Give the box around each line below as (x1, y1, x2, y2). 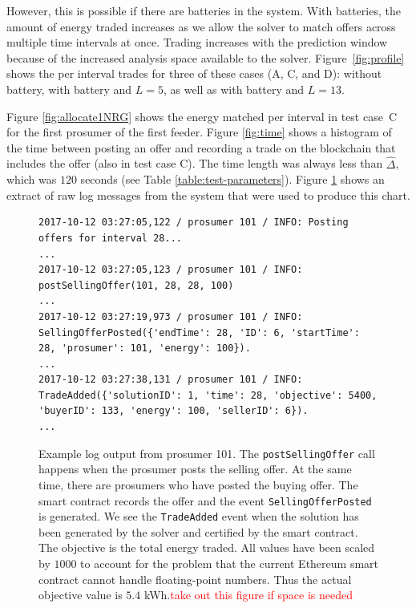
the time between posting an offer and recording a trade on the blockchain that (6, 139, 396, 156)
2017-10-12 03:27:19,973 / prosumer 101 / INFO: (38, 310, 303, 322)
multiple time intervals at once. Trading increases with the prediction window (6, 34, 388, 51)
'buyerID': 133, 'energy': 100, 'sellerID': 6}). (38, 405, 309, 417)
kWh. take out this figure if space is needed (143, 586, 353, 603)
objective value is (38, 586, 123, 603)
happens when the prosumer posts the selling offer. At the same (38, 460, 352, 477)
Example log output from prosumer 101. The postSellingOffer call (38, 444, 375, 461)
